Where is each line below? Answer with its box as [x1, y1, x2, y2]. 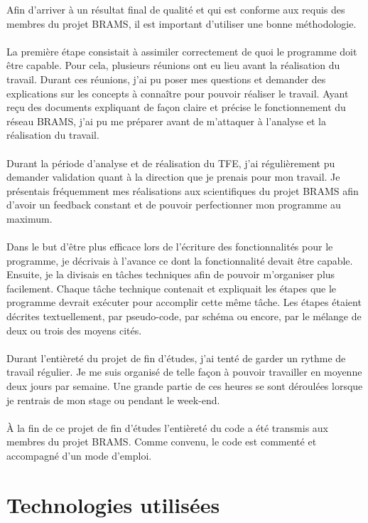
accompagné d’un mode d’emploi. [6, 448, 152, 463]
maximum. [6, 211, 53, 226]
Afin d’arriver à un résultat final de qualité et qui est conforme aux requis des [6, 2, 345, 16]
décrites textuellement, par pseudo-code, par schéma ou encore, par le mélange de [6, 309, 362, 324]
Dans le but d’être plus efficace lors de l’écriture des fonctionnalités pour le [6, 239, 333, 254]
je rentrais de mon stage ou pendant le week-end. [6, 392, 220, 407]
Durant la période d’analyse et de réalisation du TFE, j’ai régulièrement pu [6, 155, 335, 170]
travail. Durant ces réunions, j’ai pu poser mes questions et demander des [6, 71, 326, 86]
